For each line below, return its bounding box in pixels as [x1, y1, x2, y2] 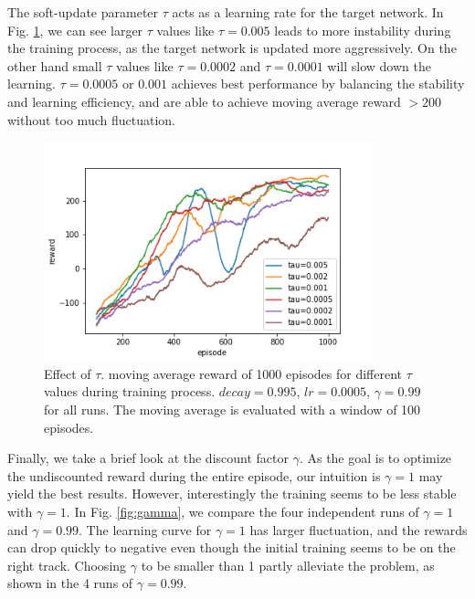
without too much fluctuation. [7, 110, 175, 129]
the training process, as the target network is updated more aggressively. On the [7, 38, 457, 58]
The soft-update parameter [7, 3, 159, 21]
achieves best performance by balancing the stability [171, 74, 465, 93]
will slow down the [327, 56, 431, 75]
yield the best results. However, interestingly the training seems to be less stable [7, 484, 457, 503]
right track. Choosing [7, 555, 127, 574]
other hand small [7, 56, 102, 75]
